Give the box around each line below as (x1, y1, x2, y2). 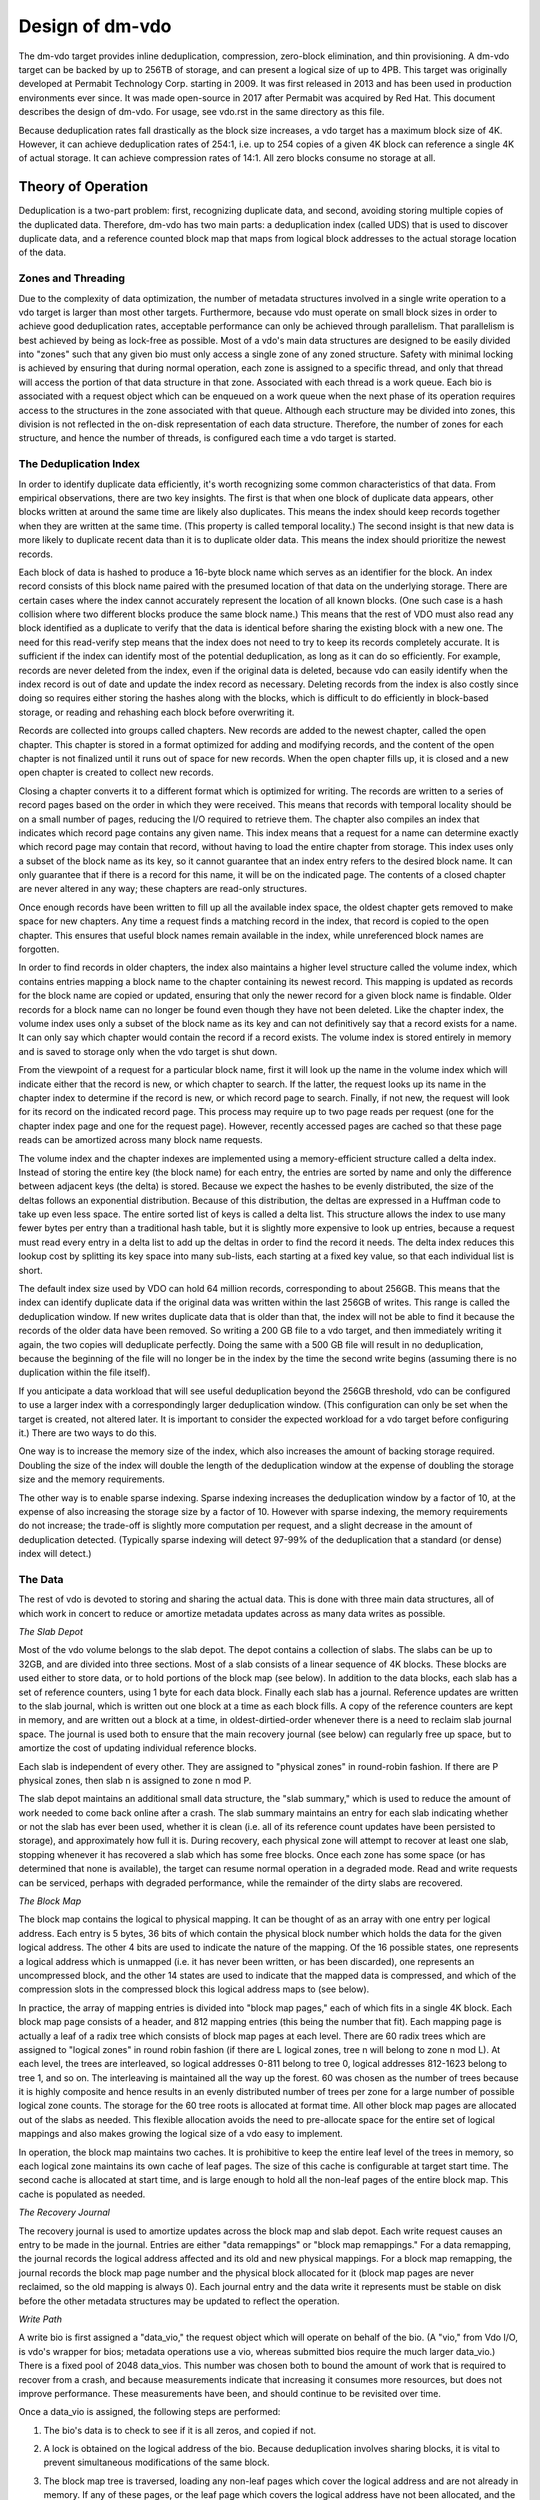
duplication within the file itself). (18, 1366, 151, 1379)
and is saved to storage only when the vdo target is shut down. (18, 1045, 278, 1057)
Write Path (18, 2313, 62, 2325)
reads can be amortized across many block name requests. (18, 1134, 264, 1146)
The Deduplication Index (18, 457, 140, 471)
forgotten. (18, 943, 60, 955)
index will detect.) (18, 1548, 92, 1560)
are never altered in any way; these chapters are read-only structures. (18, 883, 307, 895)
